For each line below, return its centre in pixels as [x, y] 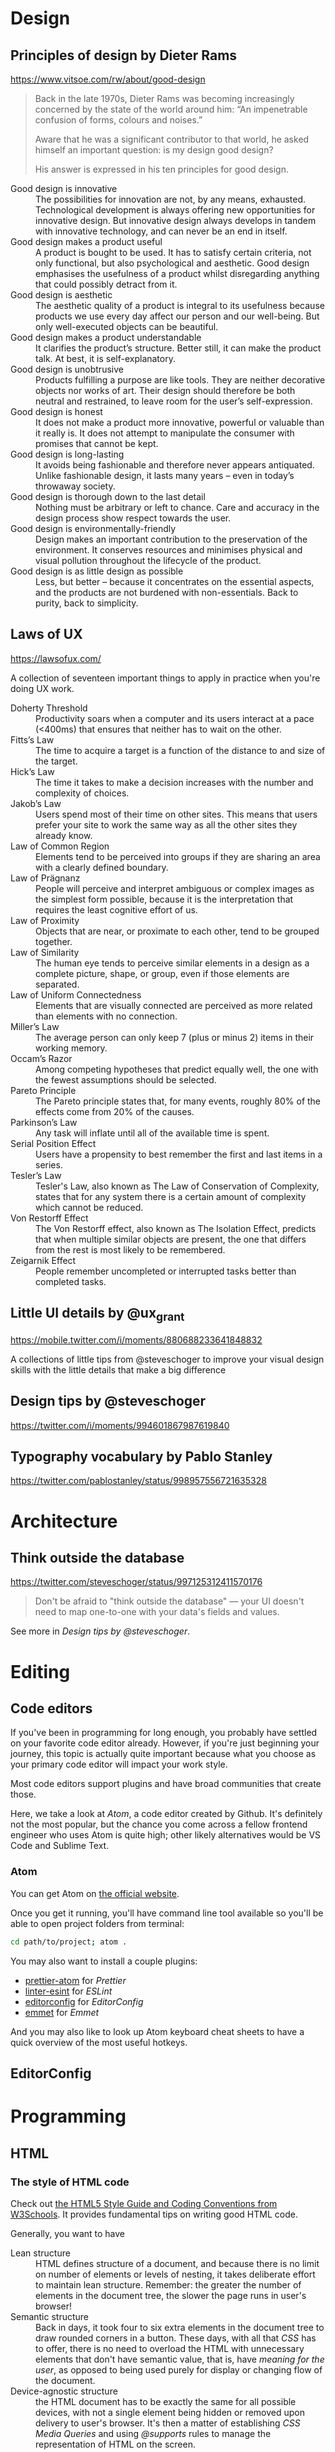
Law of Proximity [45, 920]
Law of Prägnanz [45, 878]
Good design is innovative [64, 188]
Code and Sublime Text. [60, 1846]
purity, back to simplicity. [87, 603]
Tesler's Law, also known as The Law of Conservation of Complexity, [177, 1186]
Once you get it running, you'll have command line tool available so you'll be [167, 1913]
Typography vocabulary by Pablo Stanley [141, 1457]
